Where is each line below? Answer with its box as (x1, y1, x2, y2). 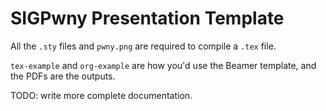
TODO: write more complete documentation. (10, 89, 193, 101)
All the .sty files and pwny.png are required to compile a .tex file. (10, 40, 277, 52)
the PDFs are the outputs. (10, 70, 116, 82)
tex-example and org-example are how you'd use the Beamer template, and (10, 59, 317, 71)
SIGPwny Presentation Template (10, 7, 285, 30)
